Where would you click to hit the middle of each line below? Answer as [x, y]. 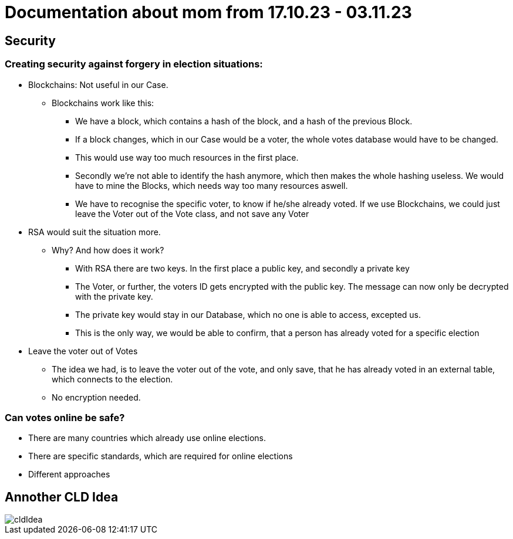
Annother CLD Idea [62, 497]
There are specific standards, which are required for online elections [161, 456]
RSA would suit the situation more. [95, 232]
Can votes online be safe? [65, 417]
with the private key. [114, 296]
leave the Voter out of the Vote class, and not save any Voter [192, 213]
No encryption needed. [96, 397]
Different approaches [69, 474]
